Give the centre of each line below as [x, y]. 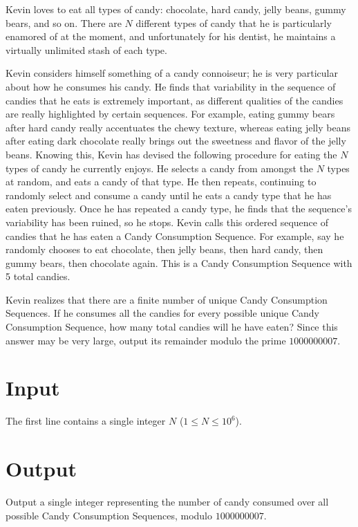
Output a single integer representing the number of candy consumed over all [167, 502]
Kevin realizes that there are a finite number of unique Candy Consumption [167, 299]
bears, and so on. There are [64, 22]
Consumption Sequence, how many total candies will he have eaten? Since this [172, 327]
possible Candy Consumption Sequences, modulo [109, 515]
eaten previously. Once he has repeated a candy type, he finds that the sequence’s [179, 209]
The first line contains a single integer [86, 421]
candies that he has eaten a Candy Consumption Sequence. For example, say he [175, 235]
